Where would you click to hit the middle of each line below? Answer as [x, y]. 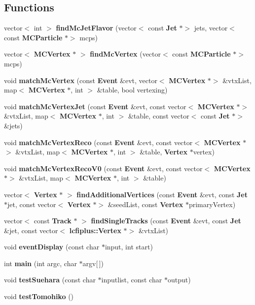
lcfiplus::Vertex [95, 230]
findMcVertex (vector [126, 54]
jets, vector [211, 28]
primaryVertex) [212, 204]
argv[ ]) [93, 263]
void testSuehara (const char [50, 280]
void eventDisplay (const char [52, 247]
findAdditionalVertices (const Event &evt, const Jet [162, 194]
